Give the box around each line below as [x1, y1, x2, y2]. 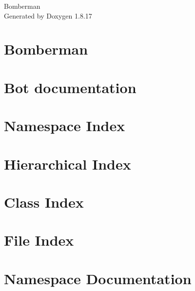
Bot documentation [4, 77, 136, 97]
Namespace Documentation [4, 268, 192, 288]
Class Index [4, 192, 84, 212]
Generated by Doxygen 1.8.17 [4, 10, 92, 20]
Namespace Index [4, 116, 125, 136]
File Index [4, 230, 74, 250]
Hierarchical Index [4, 154, 131, 174]
